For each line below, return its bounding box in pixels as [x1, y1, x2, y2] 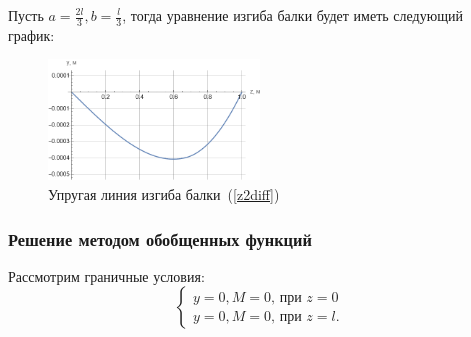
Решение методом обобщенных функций [8, 226, 312, 251]
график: [8, 24, 55, 45]
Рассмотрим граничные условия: [8, 265, 205, 286]
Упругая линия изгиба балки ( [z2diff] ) [48, 184, 280, 205]
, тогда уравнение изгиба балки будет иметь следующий [122, 5, 463, 25]
